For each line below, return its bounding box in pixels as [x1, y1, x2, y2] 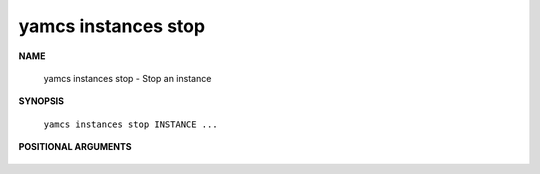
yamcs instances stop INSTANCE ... [43, 118, 219, 130]
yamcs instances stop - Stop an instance [43, 72, 212, 84]
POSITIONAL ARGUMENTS [18, 141, 132, 153]
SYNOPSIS [18, 95, 65, 107]
